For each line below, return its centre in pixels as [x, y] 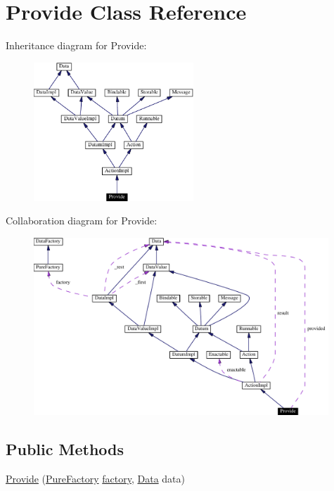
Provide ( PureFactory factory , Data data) [95, 478]
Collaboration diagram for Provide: [82, 221]
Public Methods [65, 448]
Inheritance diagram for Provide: [76, 45]
